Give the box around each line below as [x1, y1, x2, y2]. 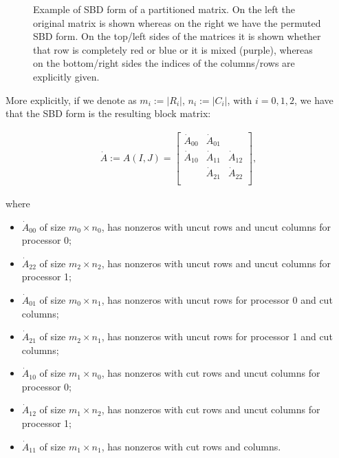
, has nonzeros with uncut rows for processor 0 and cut [101, 292, 333, 306]
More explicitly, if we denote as [6, 92, 137, 107]
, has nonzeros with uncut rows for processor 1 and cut [101, 329, 333, 344]
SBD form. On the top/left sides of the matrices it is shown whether [33, 29, 321, 43]
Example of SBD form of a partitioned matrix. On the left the [33, 2, 296, 16]
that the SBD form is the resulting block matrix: [6, 106, 211, 121]
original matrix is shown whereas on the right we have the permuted [33, 15, 321, 30]
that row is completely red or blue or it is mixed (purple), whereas [33, 42, 313, 56]
